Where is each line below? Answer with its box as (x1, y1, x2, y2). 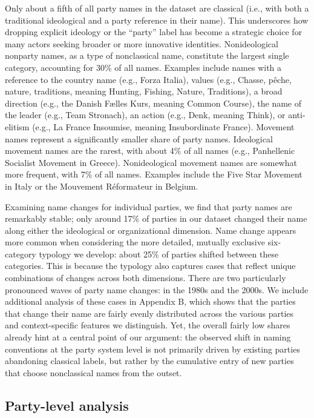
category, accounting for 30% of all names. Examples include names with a (5, 61, 282, 73)
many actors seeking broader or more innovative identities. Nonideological (5, 37, 278, 50)
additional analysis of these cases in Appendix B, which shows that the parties (5, 295, 296, 308)
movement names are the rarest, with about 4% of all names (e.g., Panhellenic (5, 144, 295, 157)
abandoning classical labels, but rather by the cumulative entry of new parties (5, 354, 294, 367)
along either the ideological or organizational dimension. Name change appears (5, 224, 296, 236)
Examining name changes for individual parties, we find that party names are (5, 200, 292, 213)
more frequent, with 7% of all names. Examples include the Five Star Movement (5, 168, 303, 181)
